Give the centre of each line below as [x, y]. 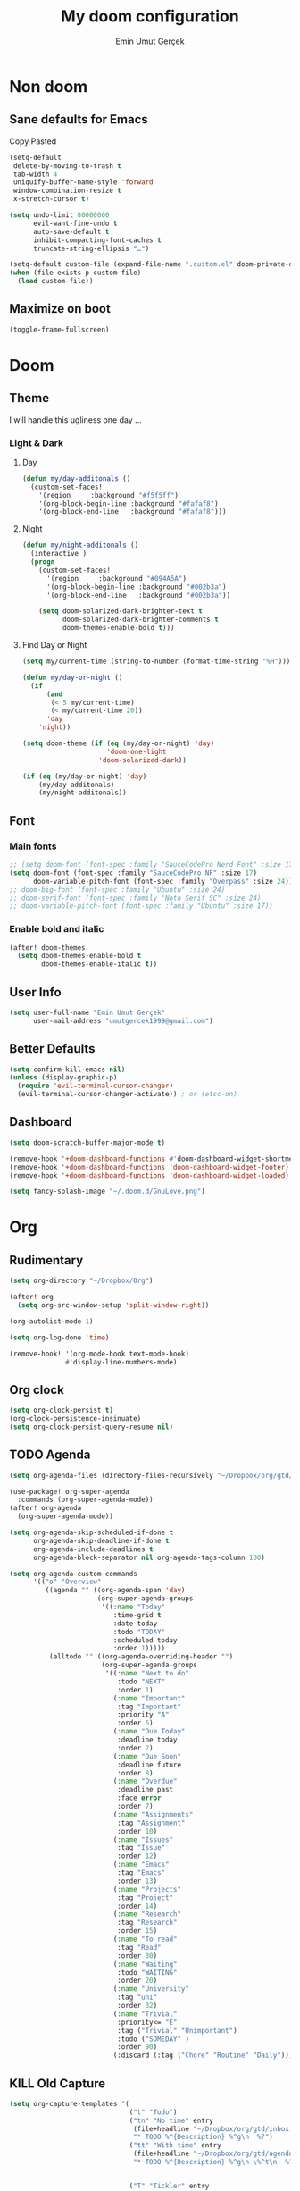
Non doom [49, 86]
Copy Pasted [33, 141]
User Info [35, 992]
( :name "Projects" [147, 1889]
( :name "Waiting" [145, 1964]
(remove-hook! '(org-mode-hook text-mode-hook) [100, 1354]
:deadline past [146, 1790]
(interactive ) [59, 554]
